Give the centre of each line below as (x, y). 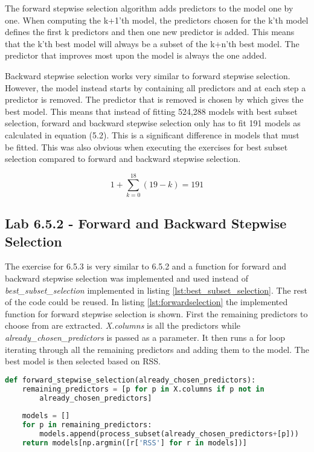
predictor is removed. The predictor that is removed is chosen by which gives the (154, 99)
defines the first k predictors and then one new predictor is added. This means (150, 32)
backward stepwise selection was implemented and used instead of (127, 278)
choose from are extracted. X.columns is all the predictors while (123, 325)
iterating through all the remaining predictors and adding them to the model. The (157, 349)
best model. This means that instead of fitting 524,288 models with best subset (151, 111)
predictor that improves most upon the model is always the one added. (136, 55)
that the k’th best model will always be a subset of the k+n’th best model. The (152, 43)
